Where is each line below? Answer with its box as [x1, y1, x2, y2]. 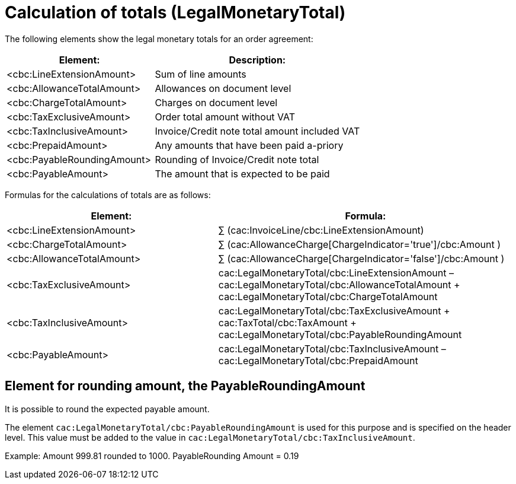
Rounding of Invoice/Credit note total [155, 153, 319, 165]
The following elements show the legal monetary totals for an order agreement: [5, 33, 313, 44]
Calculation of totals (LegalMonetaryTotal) [5, 2, 346, 23]
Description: [229, 53, 286, 66]
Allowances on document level [155, 82, 291, 94]
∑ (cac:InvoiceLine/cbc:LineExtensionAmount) [218, 224, 424, 236]
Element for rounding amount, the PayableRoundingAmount [5, 378, 366, 394]
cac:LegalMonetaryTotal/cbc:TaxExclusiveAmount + [218, 304, 450, 317]
